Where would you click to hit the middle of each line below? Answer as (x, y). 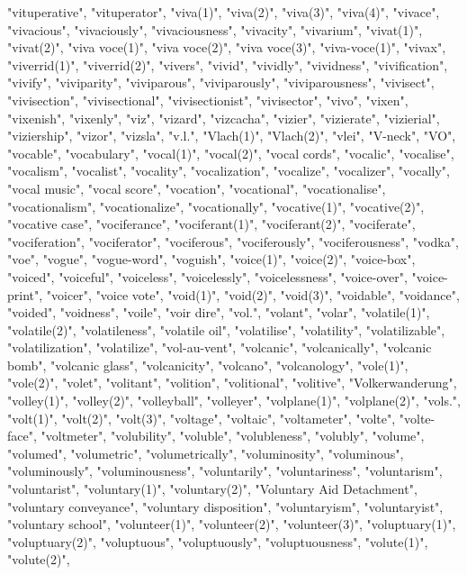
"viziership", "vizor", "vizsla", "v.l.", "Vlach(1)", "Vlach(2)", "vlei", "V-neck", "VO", (232, 136)
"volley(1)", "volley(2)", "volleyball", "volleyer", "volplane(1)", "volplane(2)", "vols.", (234, 401)
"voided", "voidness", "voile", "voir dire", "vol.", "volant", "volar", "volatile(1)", (219, 312)
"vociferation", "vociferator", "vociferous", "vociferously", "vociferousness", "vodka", (233, 241)
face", (22, 436)
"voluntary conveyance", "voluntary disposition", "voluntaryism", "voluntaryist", (225, 506)
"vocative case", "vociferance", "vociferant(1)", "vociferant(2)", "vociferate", (211, 224)
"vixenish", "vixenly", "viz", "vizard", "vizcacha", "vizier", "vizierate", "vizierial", (224, 118)
